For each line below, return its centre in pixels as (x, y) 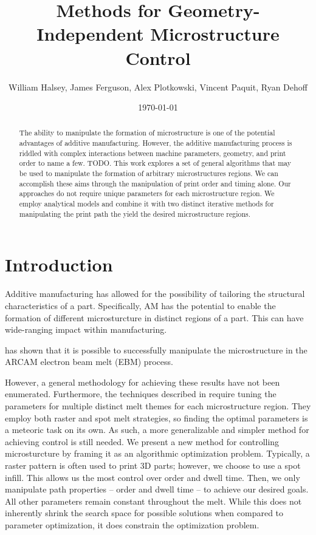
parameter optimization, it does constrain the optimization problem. (132, 525)
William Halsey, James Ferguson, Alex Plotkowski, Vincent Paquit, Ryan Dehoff (158, 87)
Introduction (59, 264)
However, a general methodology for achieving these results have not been (143, 382)
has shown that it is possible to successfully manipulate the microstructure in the (156, 349)
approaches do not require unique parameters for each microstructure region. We (147, 193)
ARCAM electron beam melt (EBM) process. (89, 362)
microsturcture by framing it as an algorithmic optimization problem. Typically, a (157, 453)
